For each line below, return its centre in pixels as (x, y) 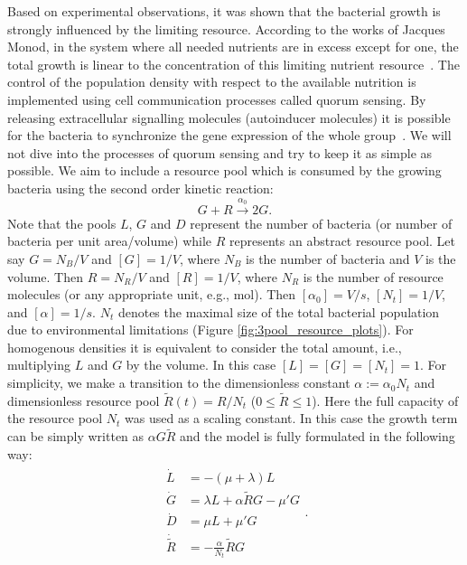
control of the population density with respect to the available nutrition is (212, 82)
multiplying (39, 365)
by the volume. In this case (201, 365)
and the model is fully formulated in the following (318, 436)
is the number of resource (373, 276)
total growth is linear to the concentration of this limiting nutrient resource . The (233, 64)
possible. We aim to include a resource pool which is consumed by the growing (224, 170)
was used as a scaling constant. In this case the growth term (291, 418)
